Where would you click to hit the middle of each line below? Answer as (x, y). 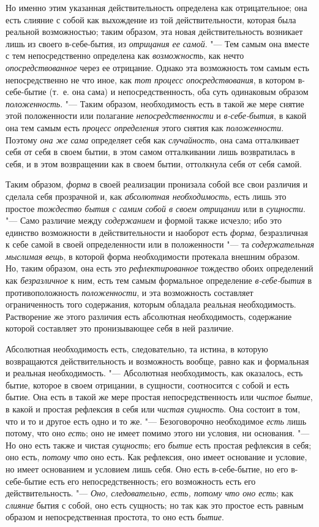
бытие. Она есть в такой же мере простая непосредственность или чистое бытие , (159, 397)
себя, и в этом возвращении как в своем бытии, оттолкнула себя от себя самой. (154, 163)
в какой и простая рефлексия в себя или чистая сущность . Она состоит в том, (153, 409)
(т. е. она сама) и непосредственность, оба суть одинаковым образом (179, 92)
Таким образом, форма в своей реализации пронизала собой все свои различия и (157, 184)
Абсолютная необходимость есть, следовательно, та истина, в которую (137, 349)
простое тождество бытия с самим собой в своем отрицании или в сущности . (156, 208)
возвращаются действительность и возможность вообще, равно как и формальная (157, 361)
